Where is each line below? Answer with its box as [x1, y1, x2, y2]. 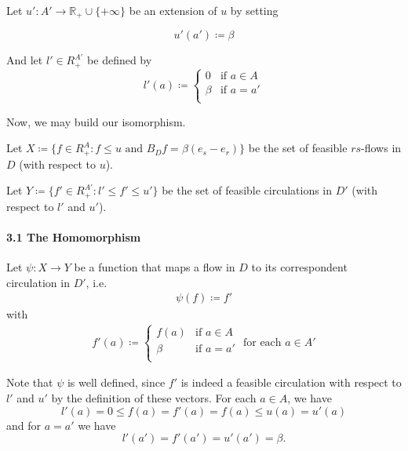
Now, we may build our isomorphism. [6, 113, 186, 129]
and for [6, 416, 42, 433]
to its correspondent [251, 258, 348, 275]
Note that [6, 374, 53, 391]
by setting [230, 2, 279, 18]
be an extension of [129, 2, 217, 18]
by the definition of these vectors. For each [51, 390, 257, 406]
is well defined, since [67, 374, 166, 391]
